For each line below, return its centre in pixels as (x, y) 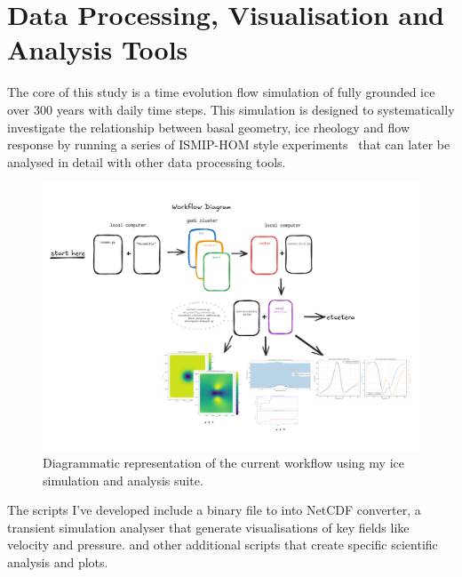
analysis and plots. (58, 562)
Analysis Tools (98, 49)
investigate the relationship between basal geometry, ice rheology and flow (208, 127)
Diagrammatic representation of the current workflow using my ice (223, 463)
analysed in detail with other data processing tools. (147, 161)
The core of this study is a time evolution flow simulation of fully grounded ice (221, 92)
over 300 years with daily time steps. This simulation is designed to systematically (231, 109)
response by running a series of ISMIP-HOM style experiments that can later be (229, 144)
